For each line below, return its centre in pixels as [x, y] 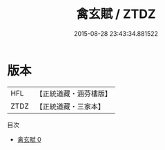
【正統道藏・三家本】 [70, 106]
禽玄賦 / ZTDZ [116, 14]
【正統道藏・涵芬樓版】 [74, 94]
